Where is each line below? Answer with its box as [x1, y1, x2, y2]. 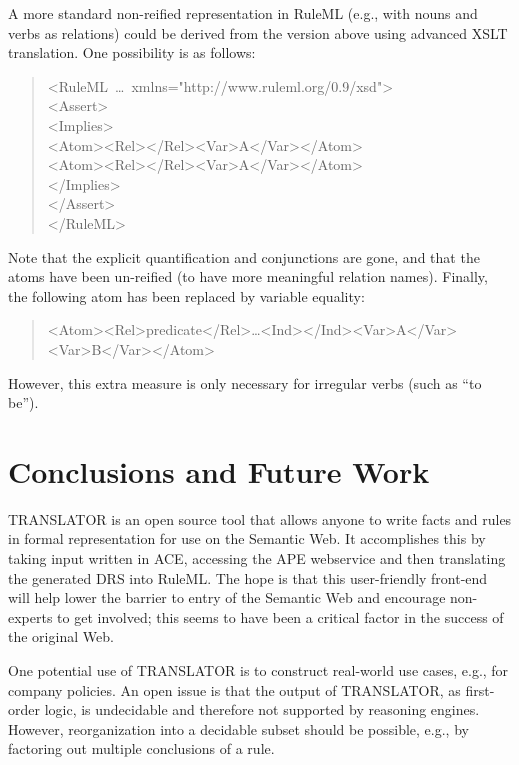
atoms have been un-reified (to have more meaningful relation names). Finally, [8, 266, 488, 287]
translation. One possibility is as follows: [8, 42, 256, 63]
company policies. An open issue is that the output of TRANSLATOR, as [8, 679, 461, 700]
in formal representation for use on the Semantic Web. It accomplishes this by [8, 528, 486, 549]
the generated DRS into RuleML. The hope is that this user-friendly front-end [8, 567, 488, 588]
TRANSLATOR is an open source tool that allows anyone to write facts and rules [8, 508, 512, 529]
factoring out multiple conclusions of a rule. [8, 738, 275, 759]
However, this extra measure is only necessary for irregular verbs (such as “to [8, 372, 482, 393]
